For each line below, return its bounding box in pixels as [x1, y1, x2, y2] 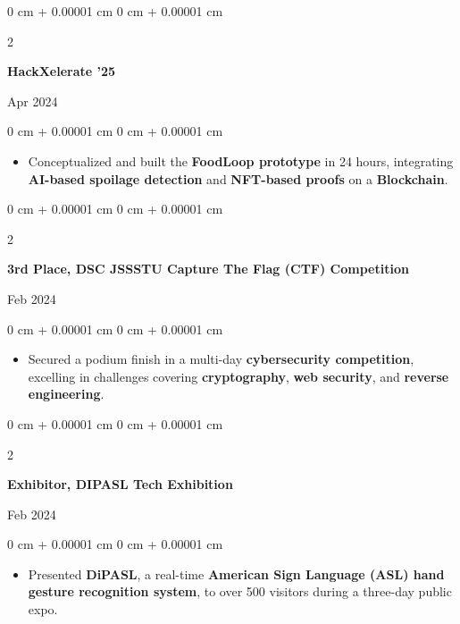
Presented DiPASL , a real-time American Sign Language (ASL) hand [28, 564, 445, 583]
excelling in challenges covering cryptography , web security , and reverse [28, 367, 449, 385]
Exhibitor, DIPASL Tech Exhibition [7, 475, 233, 493]
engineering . [28, 384, 105, 403]
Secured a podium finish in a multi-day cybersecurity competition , [28, 350, 414, 368]
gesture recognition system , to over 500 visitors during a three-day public [28, 582, 452, 601]
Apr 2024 [7, 91, 58, 110]
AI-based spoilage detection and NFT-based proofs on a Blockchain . [28, 169, 448, 188]
